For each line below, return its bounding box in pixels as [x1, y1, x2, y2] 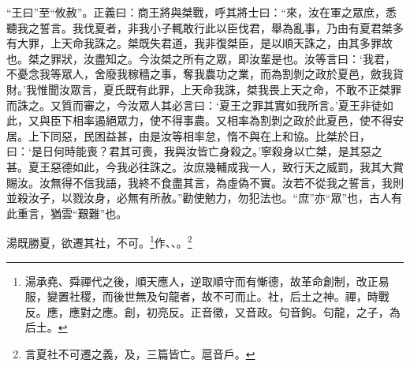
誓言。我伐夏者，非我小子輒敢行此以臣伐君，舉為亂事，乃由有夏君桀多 [39, 19, 404, 36]
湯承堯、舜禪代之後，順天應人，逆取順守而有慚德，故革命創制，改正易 [24, 272, 389, 289]
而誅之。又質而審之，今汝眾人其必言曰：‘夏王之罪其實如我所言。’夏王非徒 [6, 96, 382, 113]
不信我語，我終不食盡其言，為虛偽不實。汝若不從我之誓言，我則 [72, 174, 404, 190]
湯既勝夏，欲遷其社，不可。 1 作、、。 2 [6, 232, 192, 250]
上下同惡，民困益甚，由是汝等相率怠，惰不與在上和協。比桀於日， [28, 127, 371, 144]
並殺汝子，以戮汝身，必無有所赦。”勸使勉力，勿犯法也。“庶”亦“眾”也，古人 [6, 189, 392, 206]
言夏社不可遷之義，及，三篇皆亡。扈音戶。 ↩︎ [24, 345, 255, 361]
